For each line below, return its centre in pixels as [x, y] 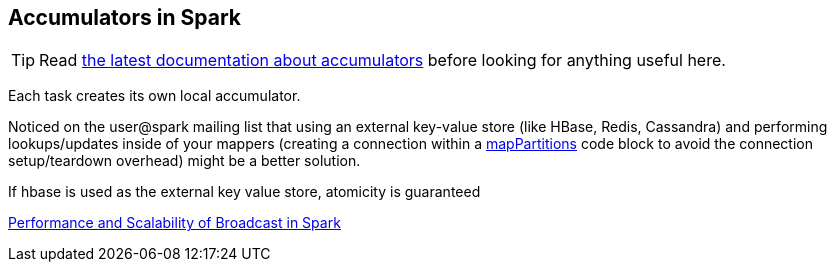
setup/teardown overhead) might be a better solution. [184, 161]
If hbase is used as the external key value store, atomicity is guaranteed [244, 192]
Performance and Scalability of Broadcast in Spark [174, 223]
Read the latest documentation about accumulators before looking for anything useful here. [382, 60]
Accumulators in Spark [124, 17]
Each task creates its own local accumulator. [154, 96]
